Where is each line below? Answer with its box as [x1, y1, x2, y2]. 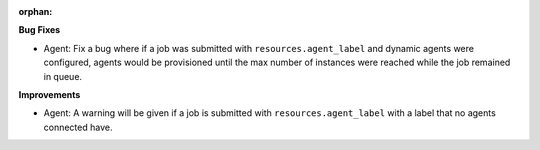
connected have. [43, 121, 113, 133]
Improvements [18, 88, 81, 100]
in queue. [43, 70, 83, 82]
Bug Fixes [18, 24, 61, 36]
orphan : [18, 6, 53, 17]
